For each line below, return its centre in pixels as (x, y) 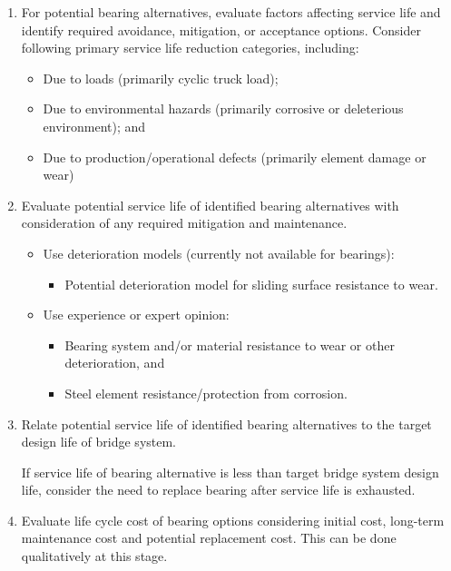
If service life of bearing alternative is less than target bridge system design (230, 472)
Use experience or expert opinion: (136, 315)
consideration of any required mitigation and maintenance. (184, 223)
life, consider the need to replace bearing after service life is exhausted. (218, 490)
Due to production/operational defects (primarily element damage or (235, 157)
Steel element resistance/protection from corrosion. (206, 393)
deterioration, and (115, 363)
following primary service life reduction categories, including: (190, 48)
